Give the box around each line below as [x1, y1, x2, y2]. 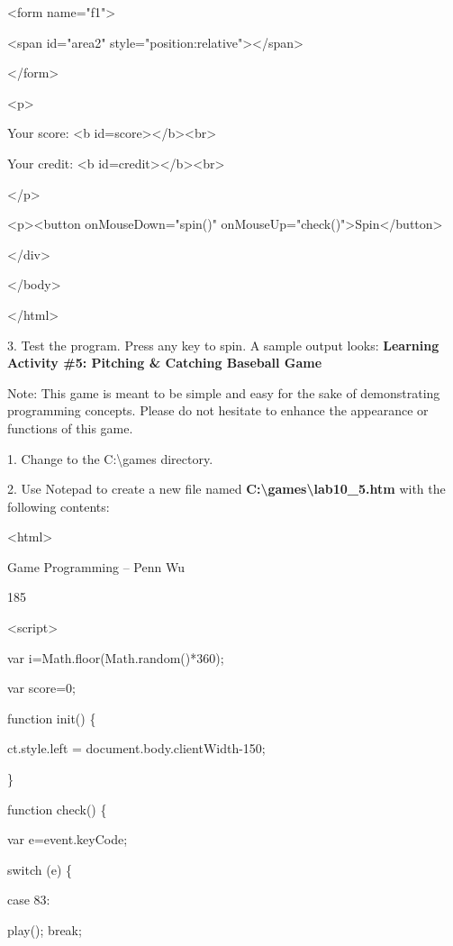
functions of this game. [7, 418, 133, 437]
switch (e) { [7, 860, 73, 878]
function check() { [7, 799, 107, 818]
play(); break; [7, 921, 82, 939]
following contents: [7, 496, 110, 515]
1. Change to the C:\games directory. [7, 449, 213, 468]
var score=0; [7, 678, 76, 697]
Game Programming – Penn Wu [7, 557, 185, 576]
